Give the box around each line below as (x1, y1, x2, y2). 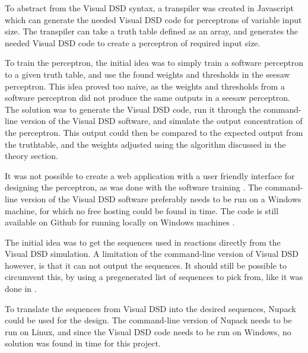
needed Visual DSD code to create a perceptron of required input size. (5, 36, 261, 49)
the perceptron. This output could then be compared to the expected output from (5, 126, 303, 138)
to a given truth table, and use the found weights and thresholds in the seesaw (5, 68, 290, 80)
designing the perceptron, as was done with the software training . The (5, 181, 263, 193)
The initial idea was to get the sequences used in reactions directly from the (5, 236, 281, 248)
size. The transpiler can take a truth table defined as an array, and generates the (5, 25, 299, 37)
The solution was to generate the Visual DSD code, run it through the (5, 103, 261, 115)
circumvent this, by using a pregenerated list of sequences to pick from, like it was (5, 271, 303, 283)
